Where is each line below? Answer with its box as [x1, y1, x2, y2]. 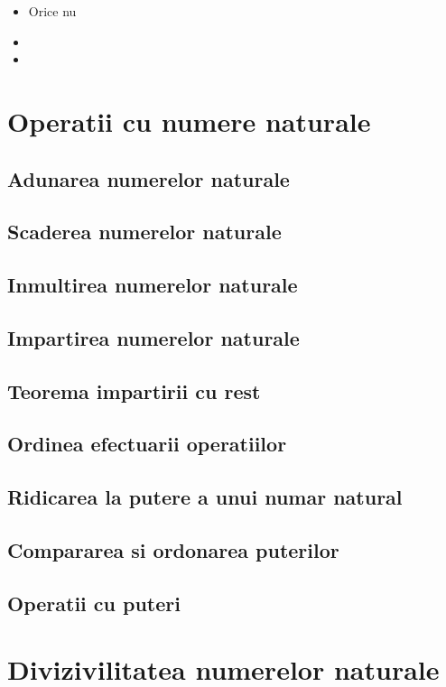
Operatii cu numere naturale [7, 102, 371, 139]
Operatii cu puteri [7, 589, 181, 617]
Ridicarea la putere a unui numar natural [7, 483, 403, 511]
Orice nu [28, 2, 77, 20]
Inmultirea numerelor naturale [7, 271, 298, 299]
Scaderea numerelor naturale [7, 218, 282, 246]
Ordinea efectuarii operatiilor [7, 430, 287, 458]
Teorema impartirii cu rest [7, 376, 261, 404]
